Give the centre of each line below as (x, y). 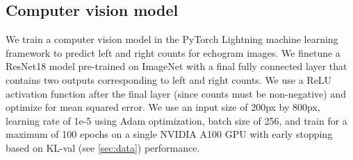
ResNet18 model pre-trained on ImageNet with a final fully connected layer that (176, 66)
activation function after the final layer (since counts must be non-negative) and (176, 93)
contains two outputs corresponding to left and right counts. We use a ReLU (169, 79)
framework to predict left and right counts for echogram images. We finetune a (173, 52)
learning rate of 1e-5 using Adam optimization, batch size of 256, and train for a (176, 120)
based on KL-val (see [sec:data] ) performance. (103, 147)
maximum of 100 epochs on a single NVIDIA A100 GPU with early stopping (169, 134)
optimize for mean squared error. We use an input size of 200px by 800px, (163, 107)
